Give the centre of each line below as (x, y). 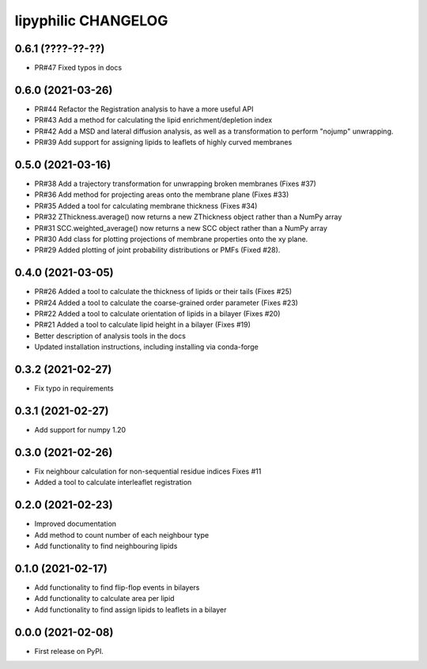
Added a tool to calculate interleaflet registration (113, 482)
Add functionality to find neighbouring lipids (106, 546)
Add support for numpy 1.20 (80, 430)
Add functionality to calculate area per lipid (104, 599)
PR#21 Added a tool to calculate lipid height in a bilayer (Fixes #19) (142, 325)
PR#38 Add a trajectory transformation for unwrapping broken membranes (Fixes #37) (175, 184)
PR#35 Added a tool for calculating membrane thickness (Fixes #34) (146, 206)
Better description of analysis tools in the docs (110, 335)
